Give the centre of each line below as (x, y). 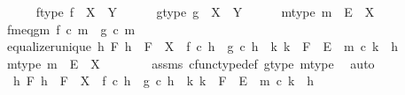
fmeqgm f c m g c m (71, 29)
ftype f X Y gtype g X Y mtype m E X (205, 11)
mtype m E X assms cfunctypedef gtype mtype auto (191, 63)
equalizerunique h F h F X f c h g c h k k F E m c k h (202, 46)
